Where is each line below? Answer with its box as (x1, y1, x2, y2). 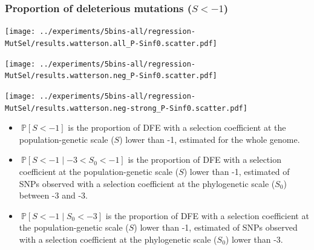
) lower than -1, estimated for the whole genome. (119, 133, 300, 145)
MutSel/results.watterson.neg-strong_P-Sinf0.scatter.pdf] (5, 104, 247, 113)
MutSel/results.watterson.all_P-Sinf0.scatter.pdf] (5, 39, 217, 48)
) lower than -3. (225, 232, 283, 245)
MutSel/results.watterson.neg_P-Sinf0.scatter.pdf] (5, 71, 217, 81)
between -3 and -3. (19, 189, 88, 202)
